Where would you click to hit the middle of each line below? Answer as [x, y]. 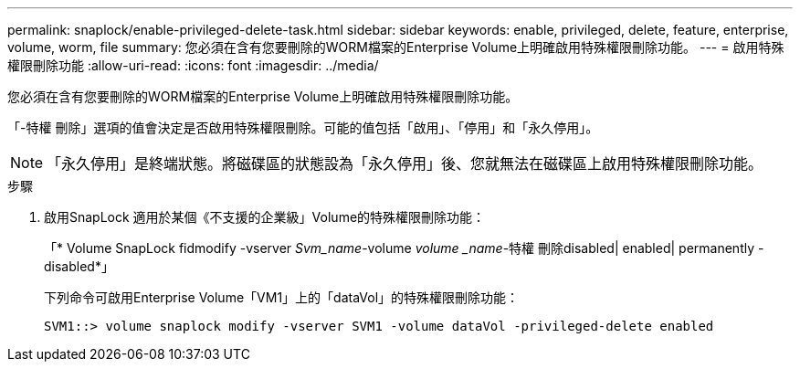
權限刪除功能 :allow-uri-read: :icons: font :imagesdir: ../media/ [193, 65]
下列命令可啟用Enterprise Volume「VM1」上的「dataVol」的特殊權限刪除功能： [282, 297]
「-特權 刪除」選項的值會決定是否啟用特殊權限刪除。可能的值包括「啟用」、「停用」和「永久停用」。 [303, 127]
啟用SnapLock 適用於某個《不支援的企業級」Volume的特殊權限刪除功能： [265, 217]
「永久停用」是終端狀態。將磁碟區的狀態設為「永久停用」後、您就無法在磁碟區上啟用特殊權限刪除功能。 [405, 163]
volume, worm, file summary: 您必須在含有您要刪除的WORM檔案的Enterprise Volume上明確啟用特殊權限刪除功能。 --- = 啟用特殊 [396, 47]
